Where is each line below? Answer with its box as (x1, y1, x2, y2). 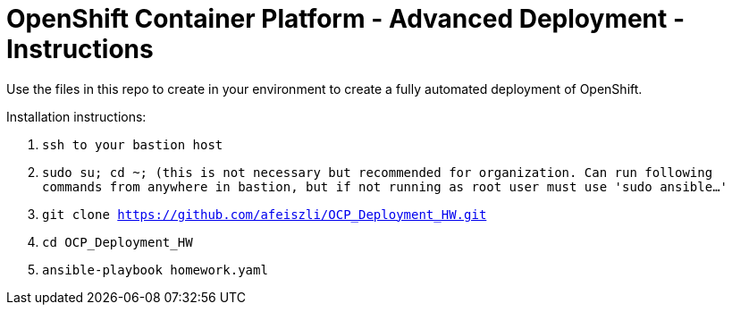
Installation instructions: (6, 108, 147, 124)
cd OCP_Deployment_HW (42, 234, 193, 249)
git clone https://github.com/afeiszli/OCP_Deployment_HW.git (42, 207, 487, 222)
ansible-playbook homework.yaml (42, 262, 268, 277)
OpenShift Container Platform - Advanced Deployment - (6, 4, 686, 34)
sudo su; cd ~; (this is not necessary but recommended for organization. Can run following (42, 164, 713, 180)
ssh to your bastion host (42, 137, 223, 152)
